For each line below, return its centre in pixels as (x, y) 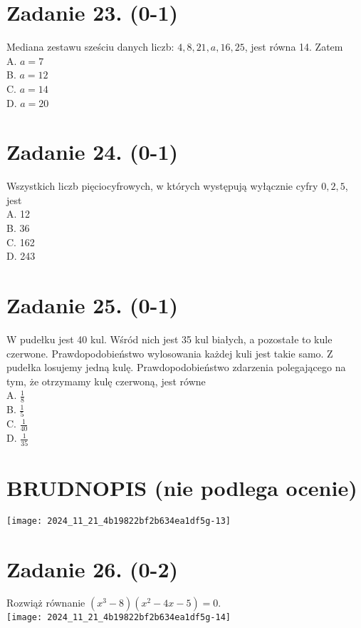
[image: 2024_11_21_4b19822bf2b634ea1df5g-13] (119, 521)
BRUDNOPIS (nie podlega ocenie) (182, 487)
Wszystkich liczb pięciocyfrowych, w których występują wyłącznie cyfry (162, 186)
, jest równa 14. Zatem (294, 47)
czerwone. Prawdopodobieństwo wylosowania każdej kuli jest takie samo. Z (170, 353)
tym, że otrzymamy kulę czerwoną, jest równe (106, 381)
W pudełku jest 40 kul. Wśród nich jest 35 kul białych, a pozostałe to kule (169, 339)
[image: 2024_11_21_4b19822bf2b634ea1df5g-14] (119, 618)
